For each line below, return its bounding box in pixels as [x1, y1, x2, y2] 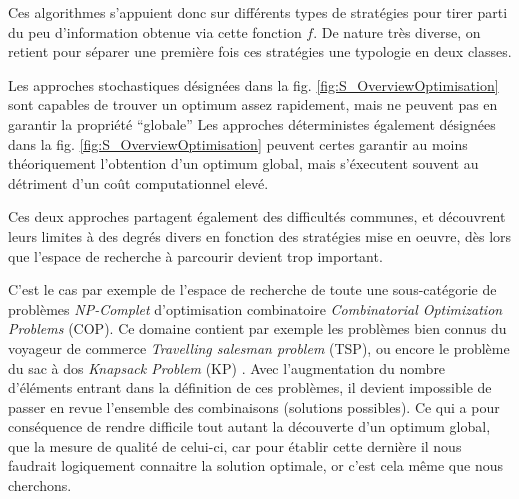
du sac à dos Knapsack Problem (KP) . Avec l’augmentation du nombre [8, 357, 446, 378]
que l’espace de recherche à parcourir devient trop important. [8, 245, 383, 266]
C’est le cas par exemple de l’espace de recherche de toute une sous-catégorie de [8, 279, 497, 300]
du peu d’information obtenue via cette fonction [8, 21, 302, 42]
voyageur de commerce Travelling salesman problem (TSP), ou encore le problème [8, 337, 510, 358]
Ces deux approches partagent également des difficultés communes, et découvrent [8, 206, 506, 227]
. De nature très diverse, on [313, 21, 481, 42]
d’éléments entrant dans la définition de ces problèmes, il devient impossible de [8, 377, 492, 398]
